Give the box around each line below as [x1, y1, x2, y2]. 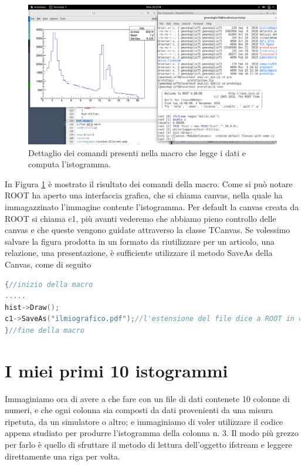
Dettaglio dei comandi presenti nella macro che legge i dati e [28, 146, 246, 158]
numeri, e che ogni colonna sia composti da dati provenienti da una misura [5, 404, 273, 416]
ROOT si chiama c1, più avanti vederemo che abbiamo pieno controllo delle [5, 212, 276, 224]
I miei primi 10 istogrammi [5, 358, 228, 382]
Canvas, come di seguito [5, 258, 91, 271]
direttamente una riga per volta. [5, 450, 120, 462]
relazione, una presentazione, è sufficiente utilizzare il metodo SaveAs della [5, 246, 273, 259]
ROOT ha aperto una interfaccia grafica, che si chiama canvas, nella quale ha [5, 189, 283, 201]
